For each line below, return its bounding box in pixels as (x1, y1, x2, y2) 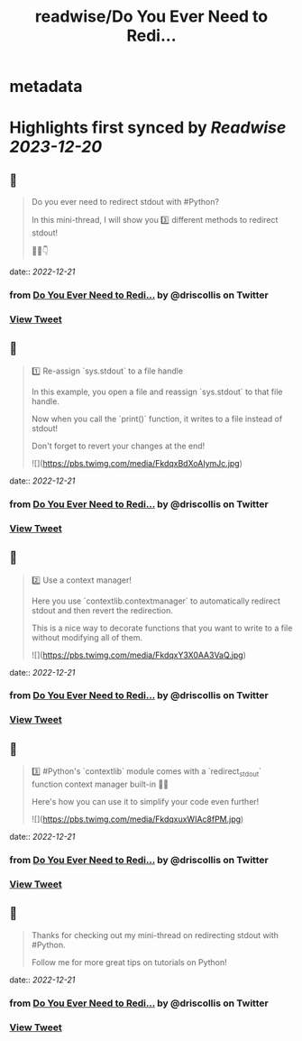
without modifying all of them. (31, 631, 142, 642)
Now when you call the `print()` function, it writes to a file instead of (31, 413, 283, 424)
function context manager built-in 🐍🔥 (31, 778, 169, 790)
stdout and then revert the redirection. (31, 604, 173, 615)
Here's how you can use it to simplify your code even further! (31, 797, 260, 807)
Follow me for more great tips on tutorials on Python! (31, 956, 227, 967)
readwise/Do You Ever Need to (34, 6, 269, 27)
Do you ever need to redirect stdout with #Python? (31, 197, 219, 207)
